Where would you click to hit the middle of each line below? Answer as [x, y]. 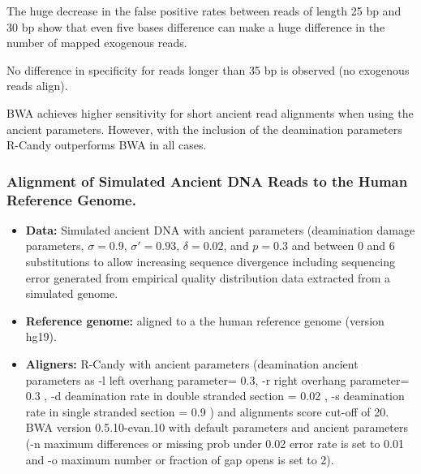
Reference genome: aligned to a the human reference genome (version [205, 320]
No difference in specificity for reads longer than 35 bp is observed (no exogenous [208, 69]
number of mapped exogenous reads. [97, 43]
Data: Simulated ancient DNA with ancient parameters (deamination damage [220, 229]
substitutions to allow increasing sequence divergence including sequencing [210, 262]
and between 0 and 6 [343, 246]
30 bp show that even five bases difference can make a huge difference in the [196, 26]
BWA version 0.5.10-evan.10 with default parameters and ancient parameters [217, 427]
